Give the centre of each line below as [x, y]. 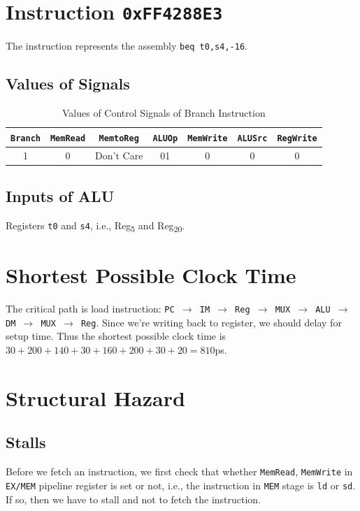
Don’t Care [119, 155]
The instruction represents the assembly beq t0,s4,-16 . [127, 46]
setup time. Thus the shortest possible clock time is [116, 336]
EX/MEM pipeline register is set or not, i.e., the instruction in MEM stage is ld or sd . [181, 485]
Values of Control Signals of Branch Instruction [164, 113]
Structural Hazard [95, 397]
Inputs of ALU [60, 196]
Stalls [26, 442]
